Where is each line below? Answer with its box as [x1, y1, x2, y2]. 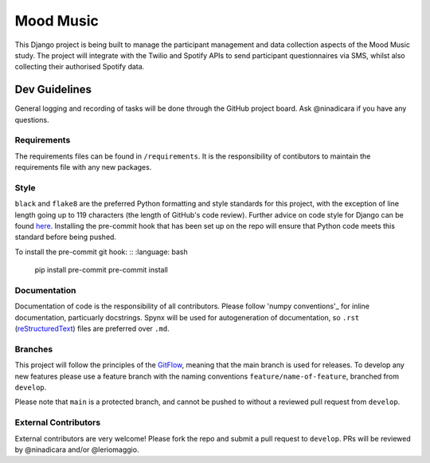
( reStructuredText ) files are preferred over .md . [14, 324, 170, 334]
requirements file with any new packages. [14, 163, 152, 172]
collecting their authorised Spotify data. [14, 62, 145, 72]
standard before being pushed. [14, 232, 117, 242]
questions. [14, 115, 49, 124]
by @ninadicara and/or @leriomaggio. [14, 445, 139, 454]
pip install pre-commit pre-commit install [34, 265, 169, 275]
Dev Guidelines [14, 83, 92, 96]
